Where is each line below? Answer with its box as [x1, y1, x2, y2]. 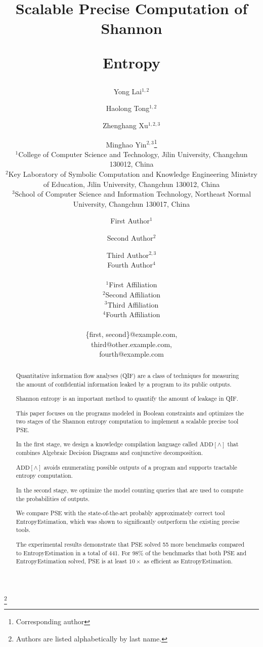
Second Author [107, 232, 153, 243]
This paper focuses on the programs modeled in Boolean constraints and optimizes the [16, 408, 244, 417]
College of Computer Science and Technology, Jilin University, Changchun [18, 148, 248, 159]
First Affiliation [109, 279, 157, 290]
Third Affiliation [107, 299, 159, 310]
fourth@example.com [99, 349, 164, 359]
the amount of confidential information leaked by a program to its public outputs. [16, 379, 232, 388]
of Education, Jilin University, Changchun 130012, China [43, 178, 220, 189]
